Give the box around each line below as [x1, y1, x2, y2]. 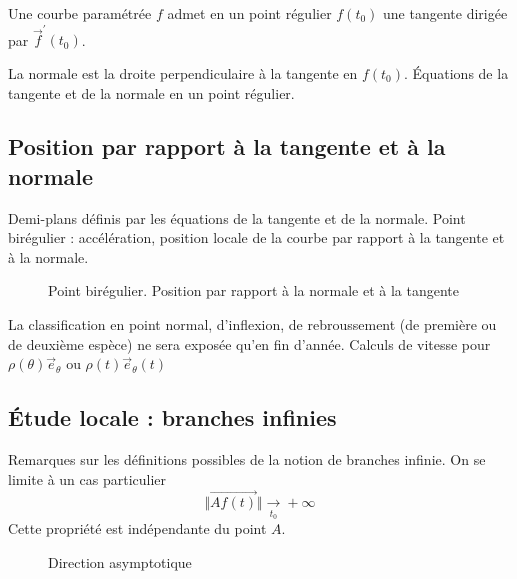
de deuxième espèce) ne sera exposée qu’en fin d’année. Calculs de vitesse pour [8, 333, 491, 354]
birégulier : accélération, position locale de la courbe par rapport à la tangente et [8, 227, 505, 248]
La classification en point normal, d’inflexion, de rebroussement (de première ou [8, 314, 497, 335]
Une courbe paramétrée [8, 3, 152, 23]
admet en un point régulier [167, 3, 332, 23]
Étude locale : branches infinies [8, 402, 337, 433]
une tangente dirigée [383, 3, 508, 23]
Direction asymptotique [48, 551, 192, 572]
